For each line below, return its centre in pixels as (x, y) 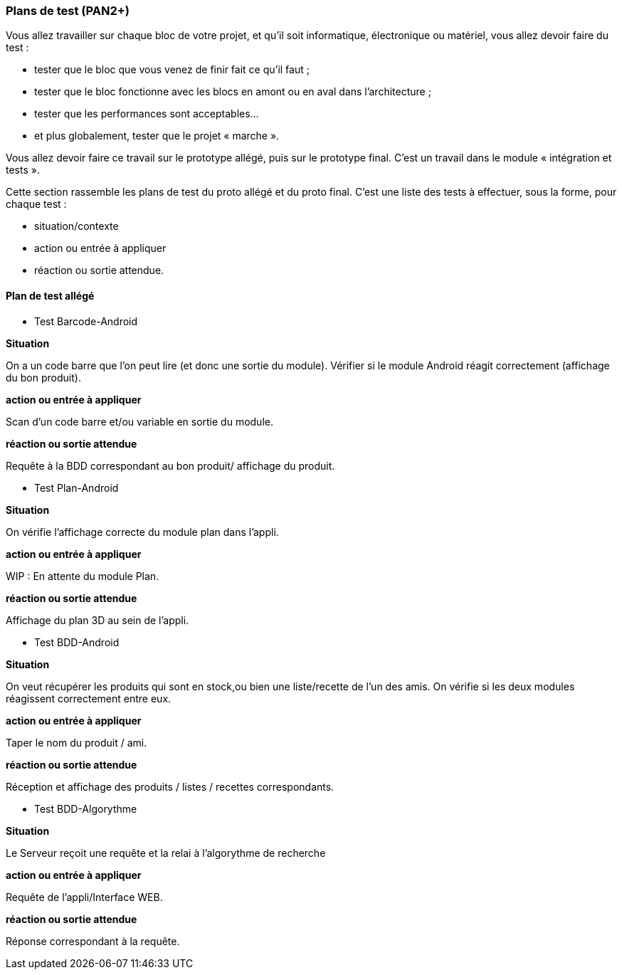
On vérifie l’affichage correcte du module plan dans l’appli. (142, 532)
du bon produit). (43, 377)
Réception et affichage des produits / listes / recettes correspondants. (170, 786)
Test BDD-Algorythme (86, 808)
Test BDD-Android (77, 642)
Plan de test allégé (50, 295)
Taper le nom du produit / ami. (77, 742)
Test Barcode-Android (86, 321)
